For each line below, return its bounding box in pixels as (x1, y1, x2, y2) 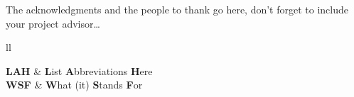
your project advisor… (6, 16, 100, 30)
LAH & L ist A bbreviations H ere (6, 63, 153, 78)
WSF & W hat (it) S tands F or (6, 77, 143, 92)
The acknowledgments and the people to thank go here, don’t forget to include (6, 2, 348, 16)
